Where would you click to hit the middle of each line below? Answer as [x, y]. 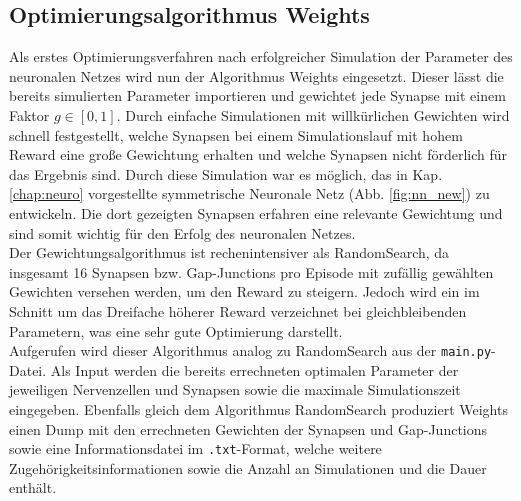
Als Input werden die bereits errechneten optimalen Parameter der [254, 369]
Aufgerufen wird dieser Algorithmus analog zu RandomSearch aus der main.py [250, 350]
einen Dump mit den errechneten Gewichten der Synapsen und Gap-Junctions [248, 428]
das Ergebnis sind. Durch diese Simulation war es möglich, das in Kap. [226, 173]
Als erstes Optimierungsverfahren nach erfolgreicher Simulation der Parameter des [261, 56]
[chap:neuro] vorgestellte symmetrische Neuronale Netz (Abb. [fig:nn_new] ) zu [249, 193]
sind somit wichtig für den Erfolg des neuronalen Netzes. [182, 232]
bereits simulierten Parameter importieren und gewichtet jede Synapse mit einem [257, 95]
